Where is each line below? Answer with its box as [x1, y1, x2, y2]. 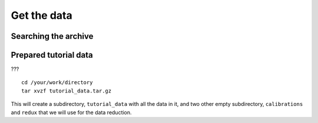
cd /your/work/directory [21, 79, 93, 86]
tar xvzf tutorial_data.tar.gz [21, 87, 112, 94]
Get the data [11, 9, 73, 22]
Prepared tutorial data [11, 50, 94, 60]
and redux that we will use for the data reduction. [11, 109, 132, 116]
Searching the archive [11, 31, 94, 41]
